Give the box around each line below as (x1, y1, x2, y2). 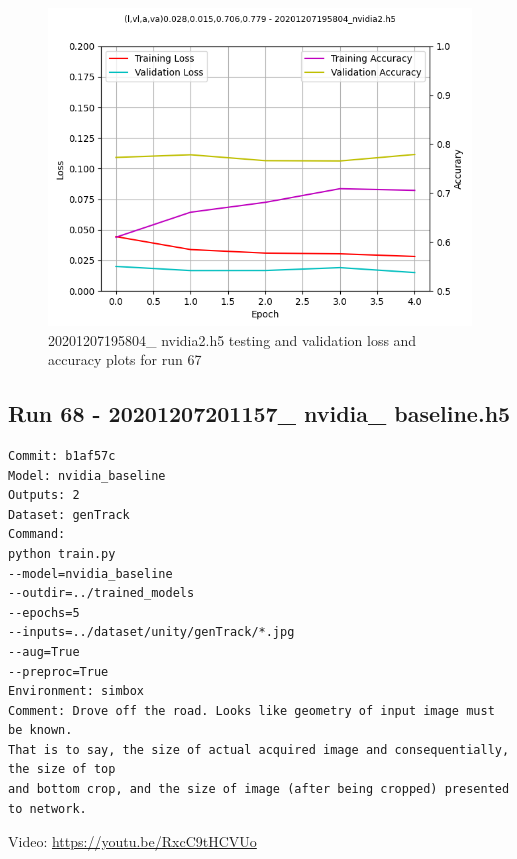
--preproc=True (8, 664, 109, 679)
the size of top (8, 762, 116, 777)
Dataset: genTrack (8, 507, 130, 522)
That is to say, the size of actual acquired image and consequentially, (8, 742, 510, 757)
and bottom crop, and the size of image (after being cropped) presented (8, 782, 510, 797)
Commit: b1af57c (8, 448, 116, 463)
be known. (8, 723, 73, 738)
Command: (8, 527, 66, 542)
